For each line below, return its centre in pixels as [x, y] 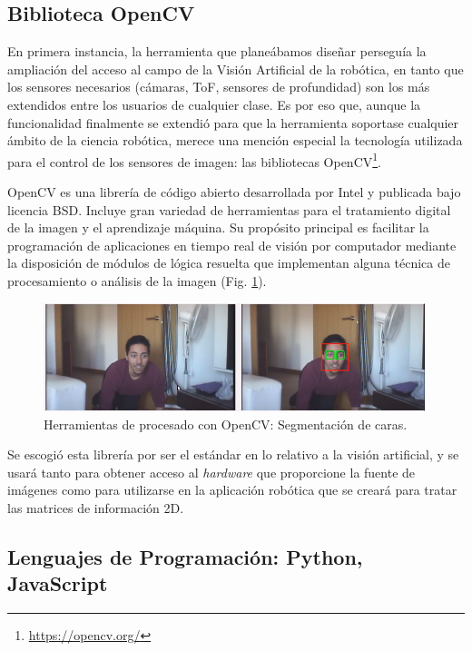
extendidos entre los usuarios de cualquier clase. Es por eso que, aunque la [214, 104]
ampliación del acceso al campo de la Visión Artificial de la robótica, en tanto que [236, 69]
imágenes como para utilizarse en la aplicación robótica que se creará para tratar [232, 490]
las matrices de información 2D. [96, 507]
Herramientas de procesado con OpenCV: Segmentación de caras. [226, 424]
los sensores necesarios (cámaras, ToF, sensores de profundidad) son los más [219, 87]
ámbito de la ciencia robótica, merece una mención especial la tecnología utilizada [235, 140]
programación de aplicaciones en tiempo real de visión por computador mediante [232, 245]
